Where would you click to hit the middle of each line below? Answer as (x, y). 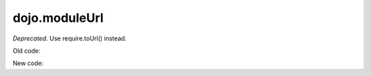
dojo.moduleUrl (58, 18)
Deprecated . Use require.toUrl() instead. (70, 38)
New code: (28, 63)
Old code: (26, 51)
